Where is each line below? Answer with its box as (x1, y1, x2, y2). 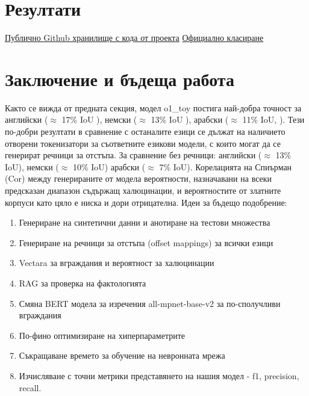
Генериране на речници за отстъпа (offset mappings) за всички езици (19, 236, 273, 249)
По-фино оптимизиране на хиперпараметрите (19, 329, 186, 341)
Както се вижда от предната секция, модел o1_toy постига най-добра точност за (5, 101, 302, 114)
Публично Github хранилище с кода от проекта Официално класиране (5, 31, 264, 44)
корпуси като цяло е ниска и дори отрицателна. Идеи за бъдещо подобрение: (5, 196, 287, 208)
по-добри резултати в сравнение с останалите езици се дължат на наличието (5, 125, 286, 138)
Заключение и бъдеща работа (5, 66, 234, 91)
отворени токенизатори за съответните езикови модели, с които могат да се (5, 137, 281, 149)
